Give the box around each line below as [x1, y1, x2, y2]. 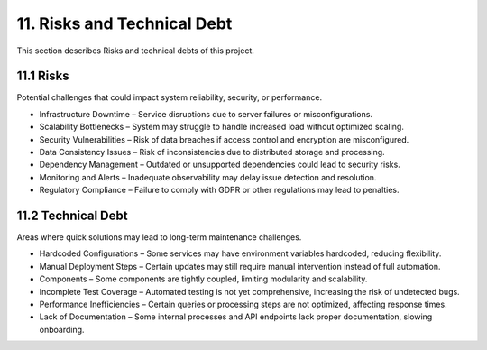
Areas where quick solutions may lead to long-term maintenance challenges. [16, 232, 302, 243]
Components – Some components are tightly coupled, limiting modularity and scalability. [39, 273, 368, 284]
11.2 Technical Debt [16, 208, 128, 223]
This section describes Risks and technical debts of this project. [16, 45, 254, 56]
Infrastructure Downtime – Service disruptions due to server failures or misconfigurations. [39, 108, 373, 119]
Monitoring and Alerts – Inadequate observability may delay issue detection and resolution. [39, 171, 377, 182]
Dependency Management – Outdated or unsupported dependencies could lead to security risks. [39, 159, 400, 170]
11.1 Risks [16, 69, 69, 84]
